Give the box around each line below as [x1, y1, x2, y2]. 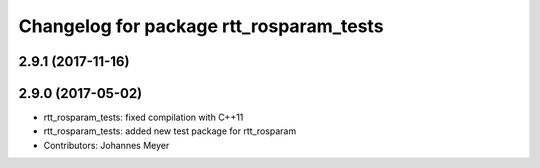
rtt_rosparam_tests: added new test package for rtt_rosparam [43, 125, 297, 137]
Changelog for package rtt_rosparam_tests [18, 15, 384, 37]
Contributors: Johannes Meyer [43, 139, 170, 151]
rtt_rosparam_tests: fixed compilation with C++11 [43, 111, 244, 124]
